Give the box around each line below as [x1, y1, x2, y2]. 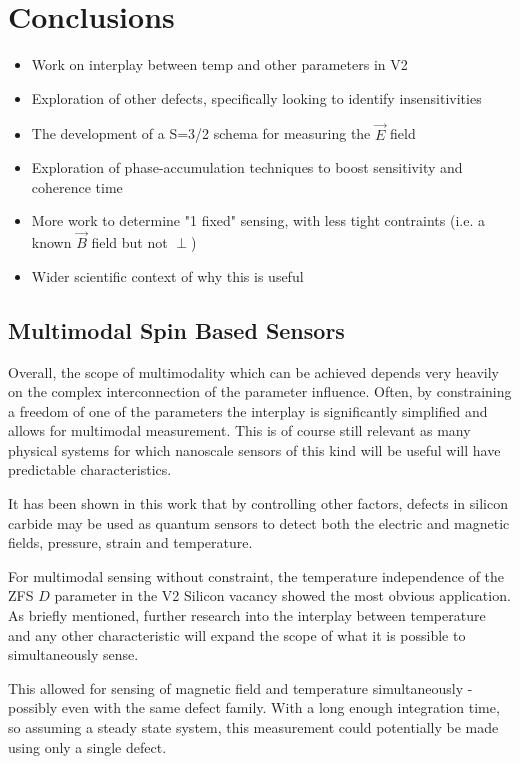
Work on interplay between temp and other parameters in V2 [31, 54, 408, 75]
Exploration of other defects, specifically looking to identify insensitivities [31, 87, 482, 108]
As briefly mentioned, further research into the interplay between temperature [8, 605, 486, 626]
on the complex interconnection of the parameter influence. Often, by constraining [8, 381, 512, 402]
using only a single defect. [8, 736, 167, 757]
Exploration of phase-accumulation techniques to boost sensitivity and [31, 157, 463, 178]
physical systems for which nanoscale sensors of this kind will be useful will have [8, 439, 501, 460]
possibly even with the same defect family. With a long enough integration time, [8, 697, 500, 718]
